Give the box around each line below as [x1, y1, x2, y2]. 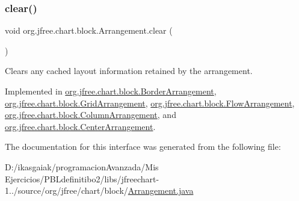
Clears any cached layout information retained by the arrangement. [5, 64, 253, 77]
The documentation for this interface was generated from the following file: [5, 140, 281, 153]
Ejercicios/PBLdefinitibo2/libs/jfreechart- [5, 172, 159, 185]
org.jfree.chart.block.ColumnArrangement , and [5, 108, 176, 121]
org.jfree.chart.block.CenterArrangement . [5, 120, 156, 132]
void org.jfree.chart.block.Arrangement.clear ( [5, 24, 173, 37]
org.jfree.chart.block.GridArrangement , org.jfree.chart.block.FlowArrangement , [5, 96, 295, 109]
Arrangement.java [128, 184, 194, 197]
